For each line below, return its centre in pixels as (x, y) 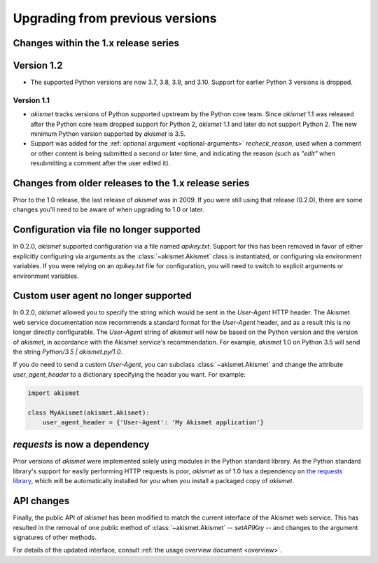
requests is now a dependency (81, 445)
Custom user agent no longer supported (102, 296)
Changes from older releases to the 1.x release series (131, 183)
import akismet (54, 393)
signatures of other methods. (55, 537)
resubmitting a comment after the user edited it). (100, 163)
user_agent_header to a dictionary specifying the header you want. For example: (129, 374)
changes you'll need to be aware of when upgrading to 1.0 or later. (108, 209)
